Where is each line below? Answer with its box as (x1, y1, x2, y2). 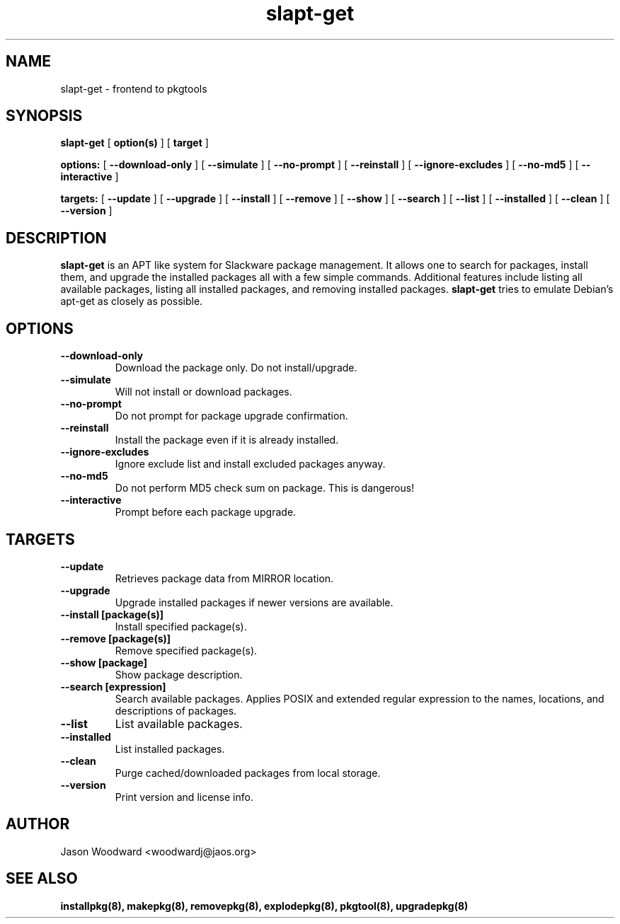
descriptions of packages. (115, 704, 237, 717)
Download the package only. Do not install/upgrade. (115, 362, 357, 374)
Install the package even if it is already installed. (115, 434, 339, 446)
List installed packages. (115, 742, 225, 755)
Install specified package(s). (115, 620, 247, 633)
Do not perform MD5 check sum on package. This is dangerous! (115, 482, 415, 495)
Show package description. (115, 668, 243, 681)
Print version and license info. (115, 790, 253, 803)
